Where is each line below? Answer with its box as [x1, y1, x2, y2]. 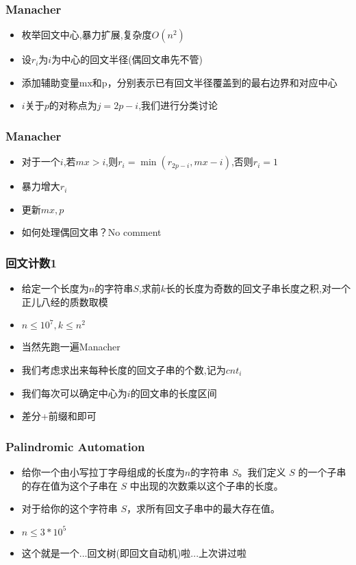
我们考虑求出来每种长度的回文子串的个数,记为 [21, 363, 226, 376]
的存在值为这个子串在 [21, 478, 118, 492]
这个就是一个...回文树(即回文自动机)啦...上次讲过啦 [21, 545, 247, 560]
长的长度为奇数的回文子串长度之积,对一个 [166, 281, 351, 296]
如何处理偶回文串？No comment [21, 225, 162, 239]
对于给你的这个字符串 [21, 501, 118, 516]
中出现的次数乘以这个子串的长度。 [129, 478, 283, 492]
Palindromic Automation [5, 437, 145, 455]
